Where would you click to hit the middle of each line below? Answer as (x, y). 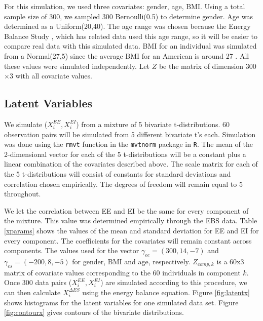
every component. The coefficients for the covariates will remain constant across (128, 240)
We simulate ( (26, 124)
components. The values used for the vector (72, 250)
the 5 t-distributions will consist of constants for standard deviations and (118, 173)
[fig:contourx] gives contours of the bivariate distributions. (94, 312)
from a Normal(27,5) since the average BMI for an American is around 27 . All (127, 55)
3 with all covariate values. (51, 76)
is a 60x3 (230, 261)
